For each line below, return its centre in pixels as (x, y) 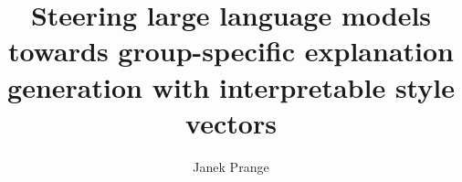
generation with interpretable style (231, 86)
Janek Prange (231, 166)
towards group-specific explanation (231, 51)
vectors (231, 122)
